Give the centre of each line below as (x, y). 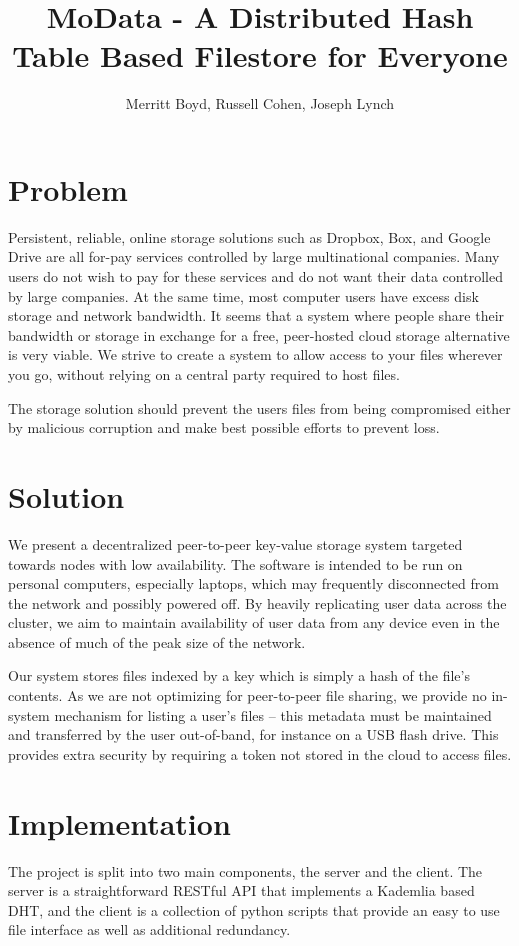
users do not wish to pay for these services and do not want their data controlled (255, 276)
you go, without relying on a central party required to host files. (204, 374)
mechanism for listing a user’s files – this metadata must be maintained (273, 714)
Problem (68, 188)
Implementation (119, 822)
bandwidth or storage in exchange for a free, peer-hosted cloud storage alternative (259, 334)
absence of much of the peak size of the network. (157, 641)
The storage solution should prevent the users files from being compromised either (259, 407)
